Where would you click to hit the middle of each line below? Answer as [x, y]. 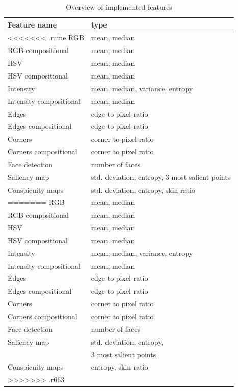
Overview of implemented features [119, 7]
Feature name [32, 24]
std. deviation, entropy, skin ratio [143, 189]
